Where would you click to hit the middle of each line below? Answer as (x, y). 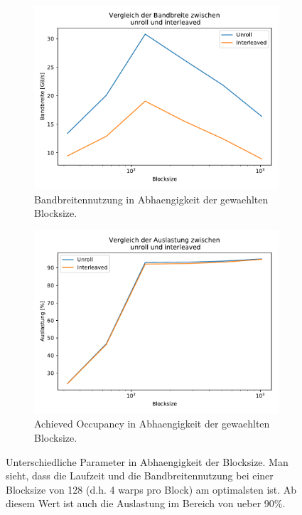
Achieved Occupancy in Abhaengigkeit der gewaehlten (152, 424)
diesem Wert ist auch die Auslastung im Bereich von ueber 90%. (146, 503)
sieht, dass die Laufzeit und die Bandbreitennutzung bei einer (140, 476)
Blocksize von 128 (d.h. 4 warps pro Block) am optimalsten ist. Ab (151, 489)
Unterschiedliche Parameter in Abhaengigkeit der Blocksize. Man (147, 461)
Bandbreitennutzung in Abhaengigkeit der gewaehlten (151, 199)
